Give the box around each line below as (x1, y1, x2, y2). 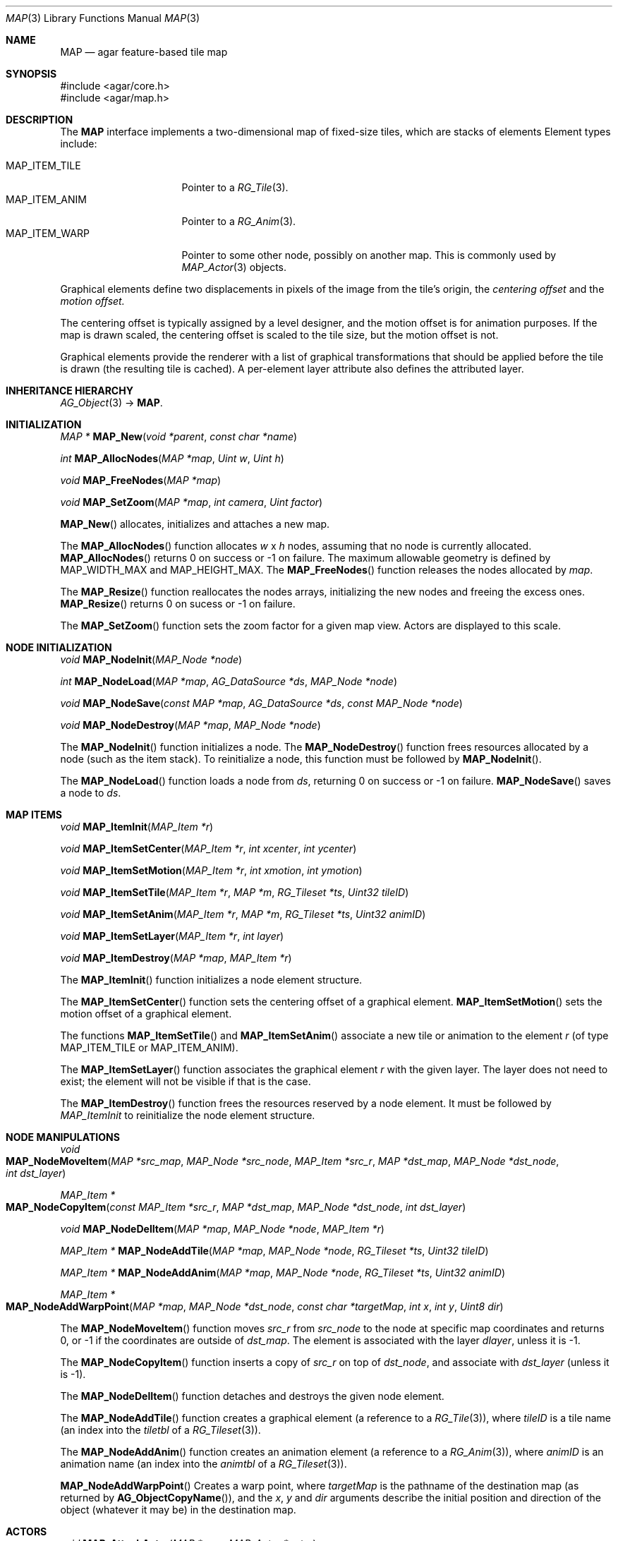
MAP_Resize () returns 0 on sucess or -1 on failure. (60, 598, 296, 610)
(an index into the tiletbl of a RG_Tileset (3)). (60, 1424, 261, 1436)
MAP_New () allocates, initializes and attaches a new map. (60, 518, 330, 530)
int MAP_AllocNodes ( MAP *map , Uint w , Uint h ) (60, 452, 284, 464)
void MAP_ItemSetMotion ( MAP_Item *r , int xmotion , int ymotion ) (60, 864, 363, 876)
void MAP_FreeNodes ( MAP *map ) (60, 474, 222, 486)
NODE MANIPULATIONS (6, 1131, 120, 1143)
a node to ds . (60, 787, 121, 799)
